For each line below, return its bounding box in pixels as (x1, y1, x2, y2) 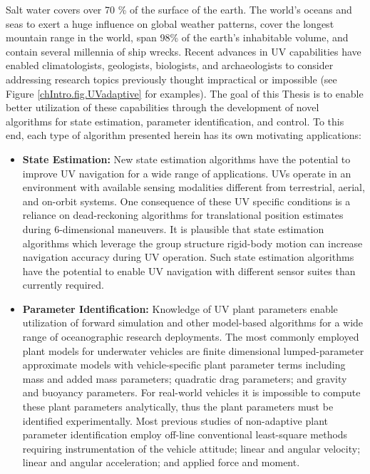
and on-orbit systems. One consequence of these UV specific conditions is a (22, 193, 351, 208)
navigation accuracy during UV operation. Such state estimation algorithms (22, 249, 354, 264)
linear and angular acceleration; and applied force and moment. (22, 455, 300, 470)
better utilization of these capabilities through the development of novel (6, 100, 319, 115)
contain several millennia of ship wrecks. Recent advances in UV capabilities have (6, 43, 361, 58)
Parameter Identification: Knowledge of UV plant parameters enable (22, 301, 338, 316)
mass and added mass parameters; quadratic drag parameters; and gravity (22, 371, 347, 386)
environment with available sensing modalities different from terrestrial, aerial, (22, 180, 365, 195)
